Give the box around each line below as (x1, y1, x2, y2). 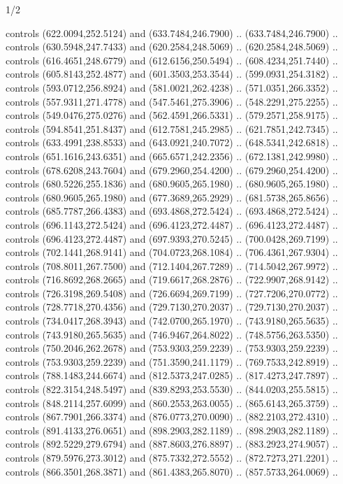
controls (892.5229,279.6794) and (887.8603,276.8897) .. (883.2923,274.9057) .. (6, 436, 338, 451)
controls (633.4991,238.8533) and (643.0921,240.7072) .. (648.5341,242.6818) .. (6, 135, 338, 150)
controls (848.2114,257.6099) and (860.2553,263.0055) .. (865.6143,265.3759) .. (6, 395, 338, 410)
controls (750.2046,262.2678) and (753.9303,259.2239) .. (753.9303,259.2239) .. (6, 341, 338, 355)
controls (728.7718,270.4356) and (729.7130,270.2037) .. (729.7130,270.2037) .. (6, 299, 338, 314)
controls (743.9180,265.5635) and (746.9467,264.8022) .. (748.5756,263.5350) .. (6, 327, 338, 341)
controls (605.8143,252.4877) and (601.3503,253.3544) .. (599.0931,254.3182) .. (6, 66, 338, 81)
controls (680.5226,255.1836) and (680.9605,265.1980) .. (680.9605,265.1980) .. (6, 176, 338, 191)
